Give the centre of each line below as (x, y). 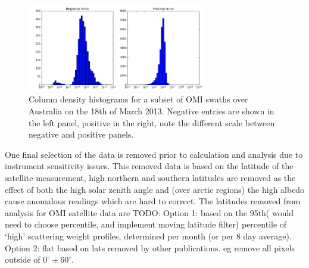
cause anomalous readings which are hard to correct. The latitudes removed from (153, 201)
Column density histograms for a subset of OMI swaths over (138, 99)
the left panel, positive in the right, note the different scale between (152, 122)
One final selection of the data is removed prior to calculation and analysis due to (154, 154)
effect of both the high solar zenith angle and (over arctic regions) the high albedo (155, 189)
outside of (23, 259)
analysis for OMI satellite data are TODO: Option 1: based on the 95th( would (149, 212)
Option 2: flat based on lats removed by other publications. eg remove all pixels (150, 247)
